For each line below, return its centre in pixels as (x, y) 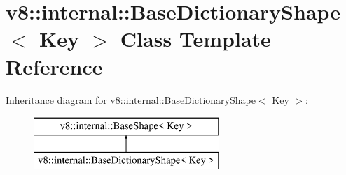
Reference (54, 66)
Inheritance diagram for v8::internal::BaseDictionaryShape (131, 99)
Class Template (195, 39)
